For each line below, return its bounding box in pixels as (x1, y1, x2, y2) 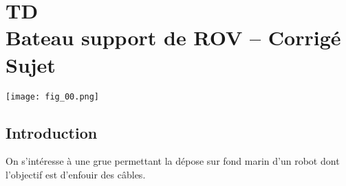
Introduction (6, 121, 98, 143)
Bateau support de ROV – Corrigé (6, 23, 341, 51)
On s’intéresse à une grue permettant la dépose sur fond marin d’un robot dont (6, 154, 340, 168)
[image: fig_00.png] (6, 91, 100, 102)
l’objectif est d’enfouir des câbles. (6, 167, 146, 181)
